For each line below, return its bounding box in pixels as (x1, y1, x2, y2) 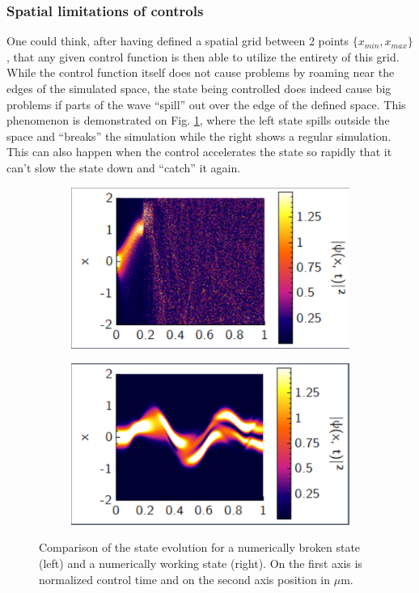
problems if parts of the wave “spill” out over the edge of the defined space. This (6, 95, 406, 112)
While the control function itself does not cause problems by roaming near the (6, 64, 395, 81)
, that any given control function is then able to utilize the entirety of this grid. (6, 48, 400, 65)
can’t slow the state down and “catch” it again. (6, 159, 241, 176)
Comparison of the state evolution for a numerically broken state (39, 539, 361, 556)
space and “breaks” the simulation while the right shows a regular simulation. (6, 127, 391, 144)
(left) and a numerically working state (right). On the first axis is (39, 554, 362, 571)
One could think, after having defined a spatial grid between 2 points (6, 32, 349, 49)
